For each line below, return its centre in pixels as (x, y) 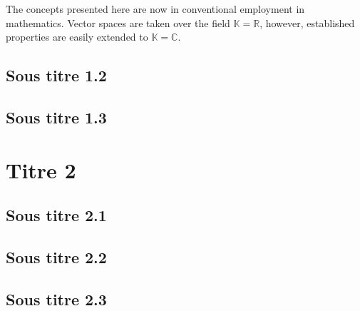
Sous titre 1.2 (56, 75)
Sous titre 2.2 (56, 256)
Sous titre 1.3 (56, 117)
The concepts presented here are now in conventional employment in (155, 9)
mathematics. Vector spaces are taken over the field (118, 22)
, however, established (307, 22)
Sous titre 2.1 (56, 215)
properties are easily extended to (77, 37)
